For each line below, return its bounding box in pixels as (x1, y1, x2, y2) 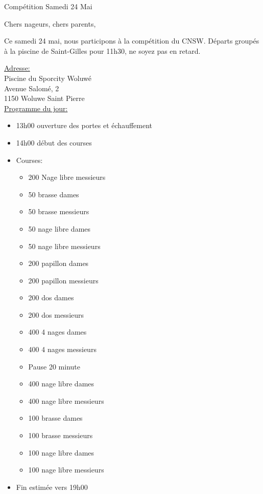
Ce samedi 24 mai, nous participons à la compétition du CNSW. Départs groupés (4, 35, 259, 46)
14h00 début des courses (16, 137, 92, 148)
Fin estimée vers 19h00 (16, 481, 88, 492)
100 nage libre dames (28, 447, 94, 458)
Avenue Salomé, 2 (4, 83, 59, 93)
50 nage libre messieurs (28, 240, 101, 251)
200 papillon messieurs (28, 275, 99, 285)
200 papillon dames (28, 258, 89, 269)
